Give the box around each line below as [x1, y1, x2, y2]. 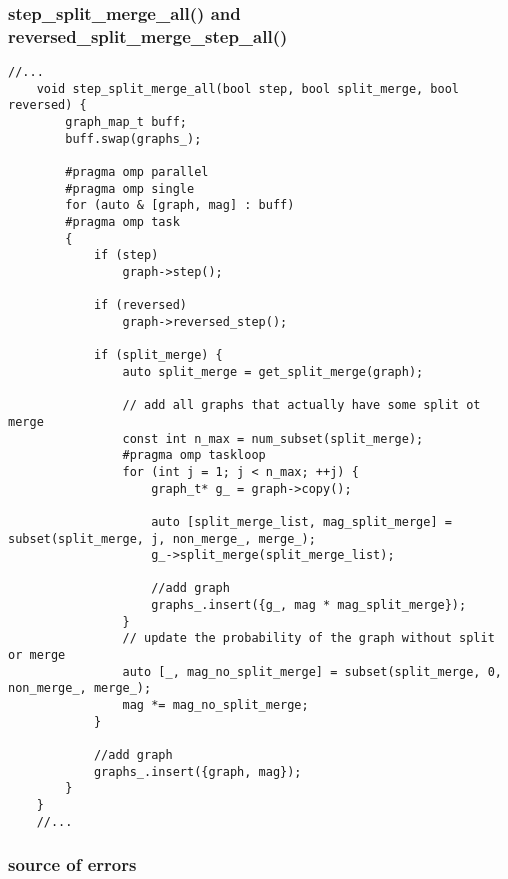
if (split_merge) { [93, 348, 223, 363]
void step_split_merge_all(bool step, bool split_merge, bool [36, 81, 460, 96]
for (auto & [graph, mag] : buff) [65, 198, 295, 213]
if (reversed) [93, 298, 187, 313]
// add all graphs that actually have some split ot [122, 398, 481, 413]
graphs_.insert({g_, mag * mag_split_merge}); [151, 598, 467, 613]
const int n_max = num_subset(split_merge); [122, 431, 424, 446]
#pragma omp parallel [65, 165, 209, 180]
